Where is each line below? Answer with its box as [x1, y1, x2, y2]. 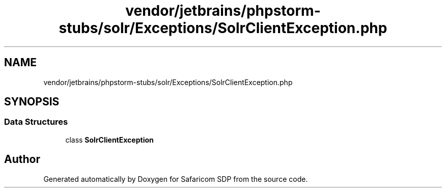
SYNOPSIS [4, 95, 60, 108]
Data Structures [4, 117, 68, 127]
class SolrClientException [65, 135, 154, 144]
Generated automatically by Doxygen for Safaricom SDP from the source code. [43, 174, 308, 183]
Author [4, 153, 40, 166]
